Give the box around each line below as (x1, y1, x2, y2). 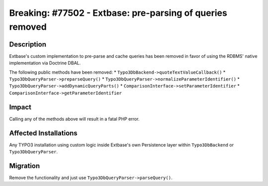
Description (9, 40, 47, 48)
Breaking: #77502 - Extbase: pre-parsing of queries (9, 7, 228, 18)
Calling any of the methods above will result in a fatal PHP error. (9, 116, 140, 122)
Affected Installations (9, 129, 78, 137)
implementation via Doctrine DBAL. (9, 60, 81, 66)
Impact (9, 103, 32, 111)
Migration (9, 161, 40, 170)
